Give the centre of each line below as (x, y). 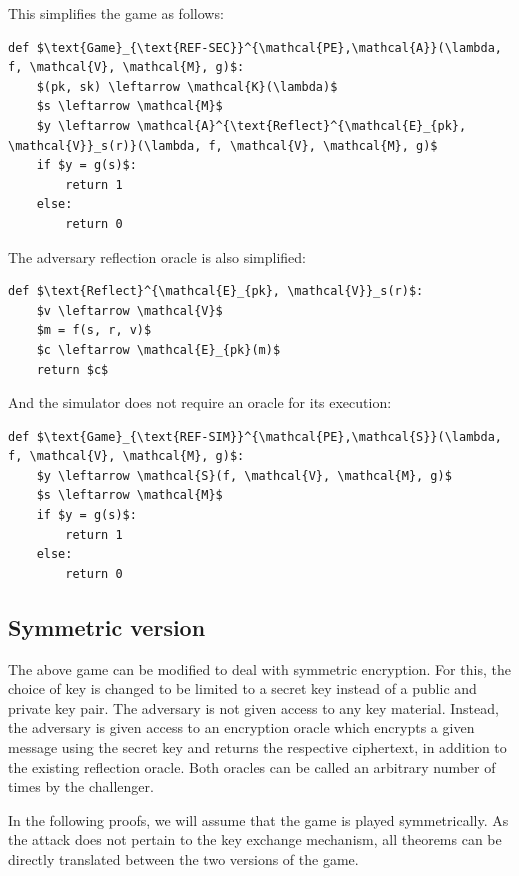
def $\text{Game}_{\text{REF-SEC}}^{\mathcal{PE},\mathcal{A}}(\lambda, (255, 47)
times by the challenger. (81, 786)
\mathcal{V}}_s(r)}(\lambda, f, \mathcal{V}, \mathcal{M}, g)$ (223, 145)
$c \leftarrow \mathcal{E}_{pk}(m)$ (158, 349)
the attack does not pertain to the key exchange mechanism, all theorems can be (255, 839)
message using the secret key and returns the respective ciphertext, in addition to (257, 747)
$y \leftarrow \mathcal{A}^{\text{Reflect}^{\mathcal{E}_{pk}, (251, 125)
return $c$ (72, 369)
